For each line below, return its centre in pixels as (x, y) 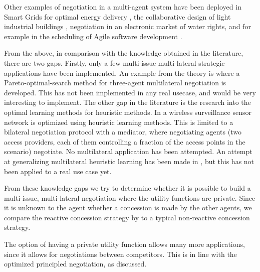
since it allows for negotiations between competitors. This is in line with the (120, 254)
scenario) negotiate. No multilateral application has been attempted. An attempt (128, 151)
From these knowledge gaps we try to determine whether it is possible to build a (127, 188)
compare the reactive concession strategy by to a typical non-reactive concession (127, 217)
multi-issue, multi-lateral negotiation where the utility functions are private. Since (130, 197)
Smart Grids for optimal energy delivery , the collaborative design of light (117, 16)
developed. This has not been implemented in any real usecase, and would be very (130, 92)
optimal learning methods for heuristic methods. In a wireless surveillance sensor (128, 112)
